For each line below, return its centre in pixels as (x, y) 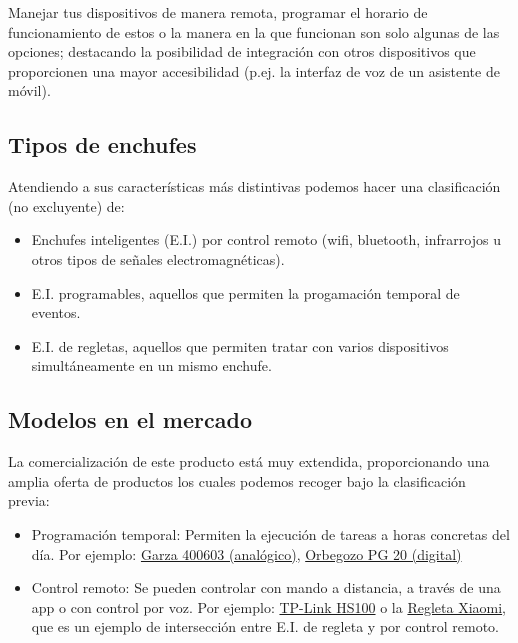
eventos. (56, 312)
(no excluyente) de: (66, 205)
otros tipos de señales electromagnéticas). (158, 258)
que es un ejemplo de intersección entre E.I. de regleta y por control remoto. (265, 626)
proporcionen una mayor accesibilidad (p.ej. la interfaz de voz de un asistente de (254, 70)
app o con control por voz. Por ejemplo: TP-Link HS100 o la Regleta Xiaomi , (269, 606)
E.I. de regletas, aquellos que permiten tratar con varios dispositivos (240, 345)
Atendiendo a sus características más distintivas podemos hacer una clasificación (254, 186)
